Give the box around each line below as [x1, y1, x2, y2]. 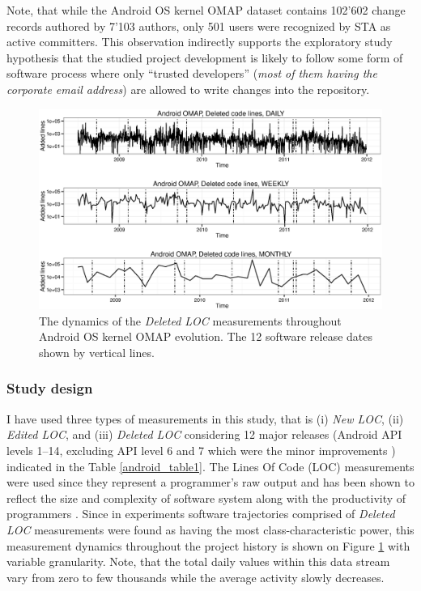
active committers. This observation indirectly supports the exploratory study [6, 33, 393, 50]
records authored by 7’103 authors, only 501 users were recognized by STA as [6, 17, 391, 34]
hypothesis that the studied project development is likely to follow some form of [6, 49, 403, 66]
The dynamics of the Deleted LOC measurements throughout [39, 312, 342, 329]
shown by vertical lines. [39, 343, 155, 360]
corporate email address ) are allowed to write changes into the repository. [6, 80, 370, 97]
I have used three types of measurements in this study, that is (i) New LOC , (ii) [6, 410, 404, 427]
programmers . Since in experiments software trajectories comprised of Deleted [6, 505, 395, 522]
